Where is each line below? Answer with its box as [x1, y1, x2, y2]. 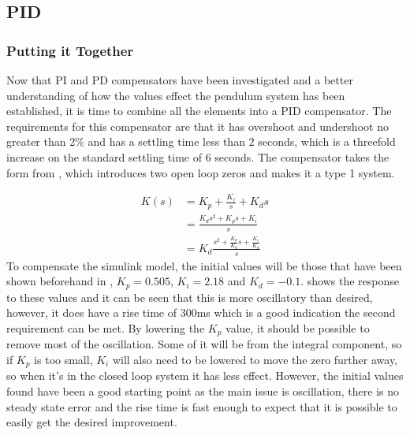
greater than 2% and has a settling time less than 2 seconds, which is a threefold [6, 133, 396, 150]
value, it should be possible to [225, 319, 370, 336]
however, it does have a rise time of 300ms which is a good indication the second [6, 304, 396, 321]
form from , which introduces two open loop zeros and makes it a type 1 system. [6, 164, 395, 180]
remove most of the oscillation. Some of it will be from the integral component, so [6, 336, 402, 352]
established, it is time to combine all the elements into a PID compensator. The [6, 102, 392, 119]
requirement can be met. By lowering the [6, 319, 205, 336]
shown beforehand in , [6, 273, 114, 289]
